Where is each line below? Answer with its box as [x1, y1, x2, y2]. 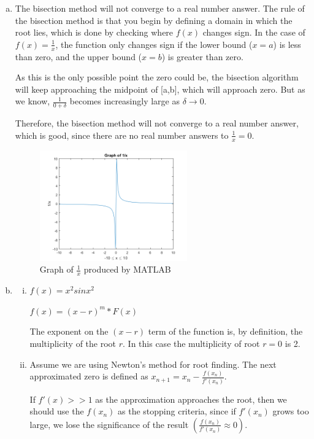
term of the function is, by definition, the [148, 325, 303, 338]
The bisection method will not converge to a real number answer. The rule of [15, 2, 305, 14]
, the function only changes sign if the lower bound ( [55, 37, 253, 50]
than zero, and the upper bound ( [15, 50, 142, 63]
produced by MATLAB [83, 263, 171, 276]
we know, [15, 95, 50, 107]
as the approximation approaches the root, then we [95, 392, 287, 405]
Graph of [39, 263, 74, 276]
